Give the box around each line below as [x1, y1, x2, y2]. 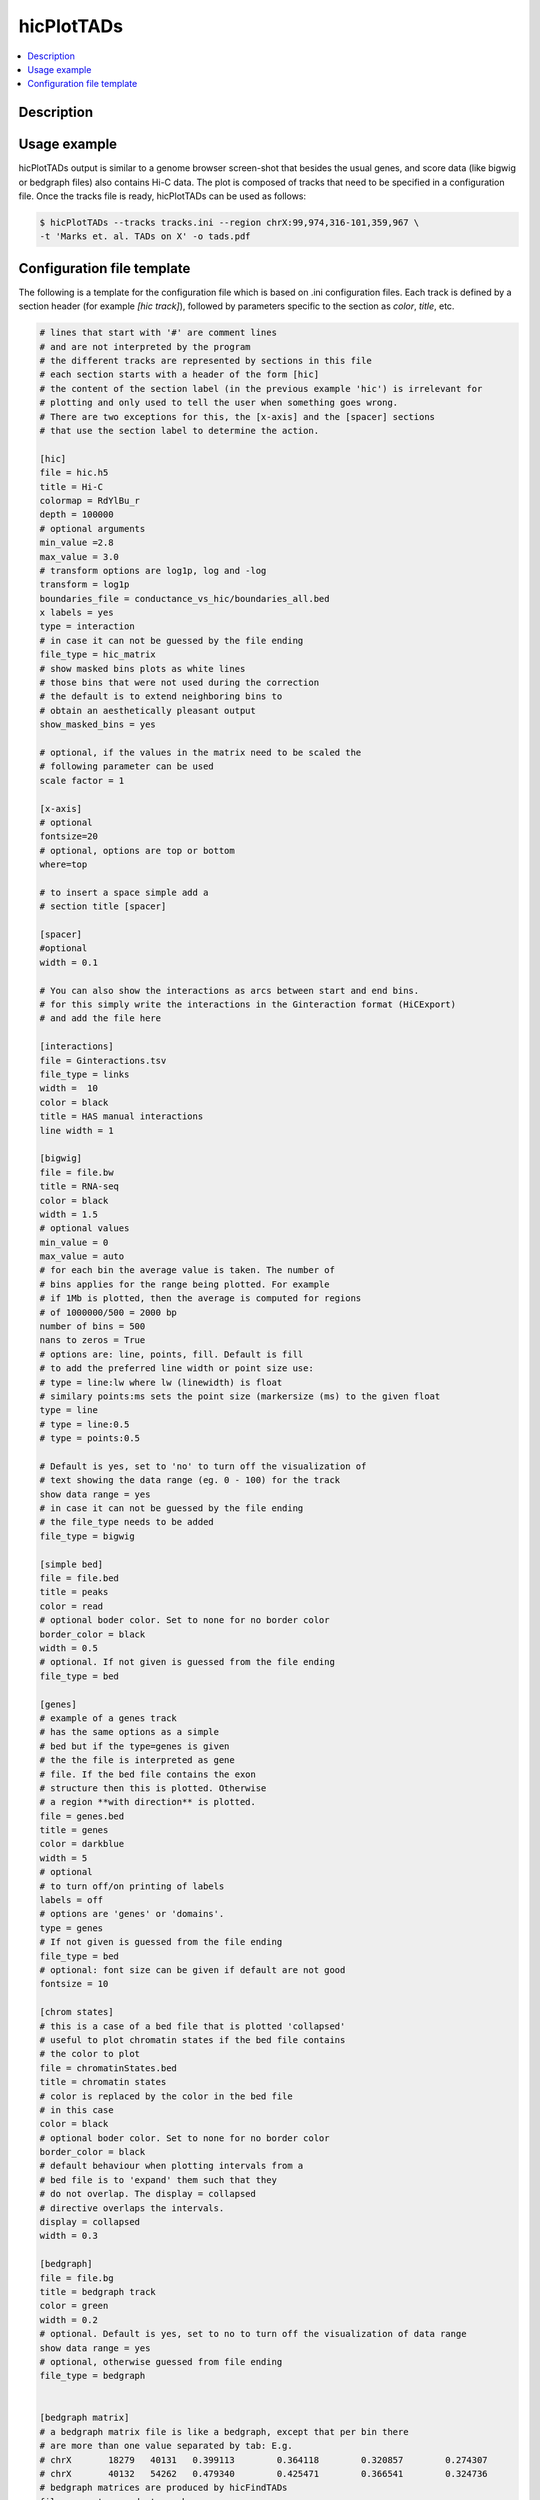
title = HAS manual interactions [39, 1111, 204, 1122]
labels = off [39, 1895, 104, 1906]
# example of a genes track [39, 1712, 177, 1724]
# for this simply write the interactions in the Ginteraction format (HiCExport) [39, 999, 457, 1010]
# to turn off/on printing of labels [39, 1880, 225, 1892]
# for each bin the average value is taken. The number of [39, 1265, 335, 1276]
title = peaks [39, 1586, 109, 1598]
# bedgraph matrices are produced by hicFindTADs [39, 2482, 288, 2494]
